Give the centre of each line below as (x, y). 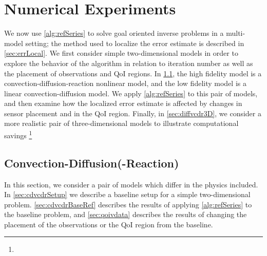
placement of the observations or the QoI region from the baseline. (109, 224)
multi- (236, 33)
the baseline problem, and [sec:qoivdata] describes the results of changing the (126, 214)
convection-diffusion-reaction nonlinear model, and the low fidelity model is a (125, 83)
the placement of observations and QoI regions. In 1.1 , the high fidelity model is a (133, 73)
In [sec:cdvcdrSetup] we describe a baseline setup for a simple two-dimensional (127, 194)
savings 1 (18, 134)
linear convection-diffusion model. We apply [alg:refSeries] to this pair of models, (131, 93)
